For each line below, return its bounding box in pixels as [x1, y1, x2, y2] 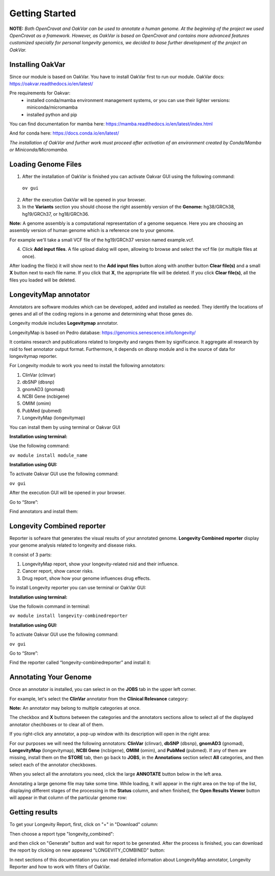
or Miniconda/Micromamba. [9, 147, 69, 153]
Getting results [9, 808, 58, 817]
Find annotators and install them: [9, 508, 78, 514]
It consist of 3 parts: [9, 551, 52, 558]
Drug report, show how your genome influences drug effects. [22, 575, 151, 581]
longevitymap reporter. [9, 353, 58, 359]
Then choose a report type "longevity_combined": [9, 831, 115, 837]
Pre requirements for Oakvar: [9, 90, 71, 96]
